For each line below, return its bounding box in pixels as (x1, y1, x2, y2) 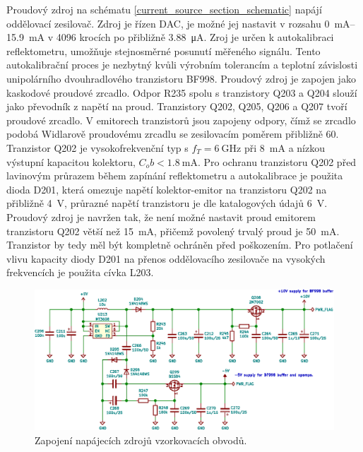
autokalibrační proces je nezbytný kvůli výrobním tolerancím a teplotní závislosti (6, 57, 358, 72)
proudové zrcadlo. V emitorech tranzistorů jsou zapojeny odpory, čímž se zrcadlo (6, 112, 356, 127)
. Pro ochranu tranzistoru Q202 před (198, 154, 357, 169)
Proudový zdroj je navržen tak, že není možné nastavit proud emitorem (6, 209, 316, 224)
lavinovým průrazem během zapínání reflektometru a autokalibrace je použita (6, 168, 343, 183)
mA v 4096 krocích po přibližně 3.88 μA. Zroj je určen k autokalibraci (28, 30, 334, 44)
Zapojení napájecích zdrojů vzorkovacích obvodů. (35, 432, 247, 447)
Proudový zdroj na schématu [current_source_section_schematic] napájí (6, 2, 322, 16)
